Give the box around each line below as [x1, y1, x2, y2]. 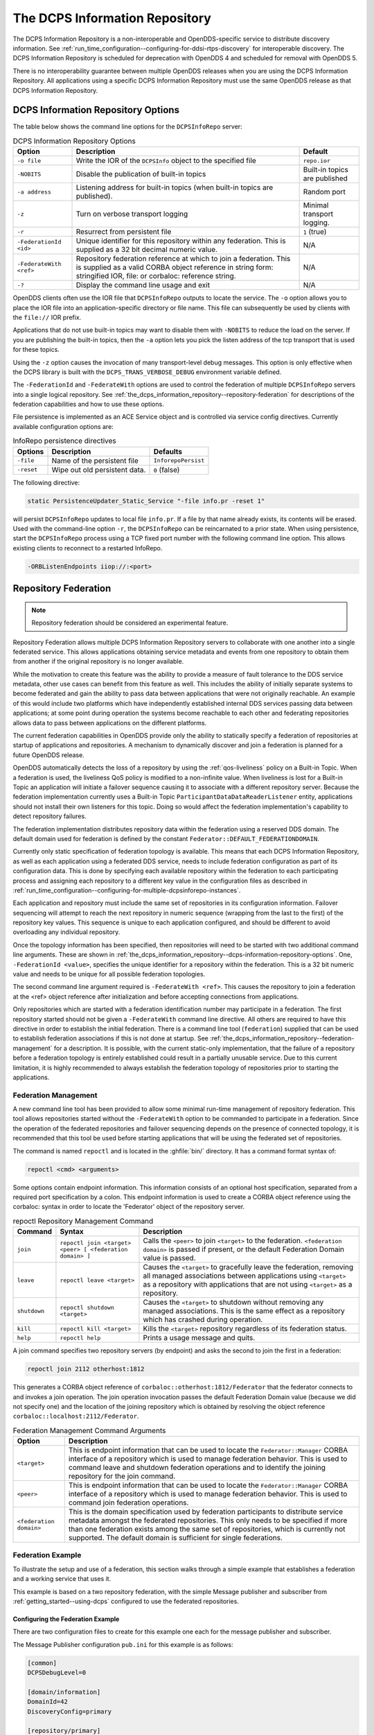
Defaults [153, 446, 183, 456]
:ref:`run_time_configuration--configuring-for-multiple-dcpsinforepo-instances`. [12, 886, 241, 895]
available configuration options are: [12, 422, 114, 430]
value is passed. [143, 1253, 196, 1263]
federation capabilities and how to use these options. [12, 400, 164, 409]
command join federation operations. [68, 1498, 189, 1507]
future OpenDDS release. [12, 750, 84, 759]
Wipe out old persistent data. [51, 465, 146, 475]
